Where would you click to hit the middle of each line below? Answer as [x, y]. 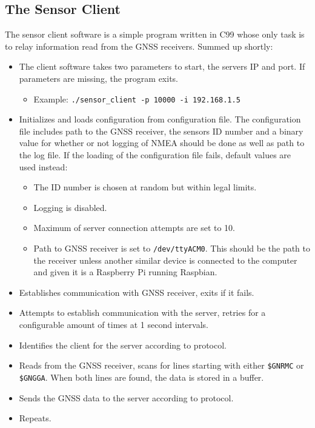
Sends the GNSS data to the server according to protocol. [126, 397]
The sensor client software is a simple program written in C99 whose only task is [155, 34]
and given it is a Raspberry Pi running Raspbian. [125, 272]
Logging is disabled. [70, 207]
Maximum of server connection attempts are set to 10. [134, 228]
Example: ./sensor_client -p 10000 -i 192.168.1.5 [137, 99]
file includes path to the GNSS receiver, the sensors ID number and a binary [161, 131]
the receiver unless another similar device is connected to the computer [165, 260]
